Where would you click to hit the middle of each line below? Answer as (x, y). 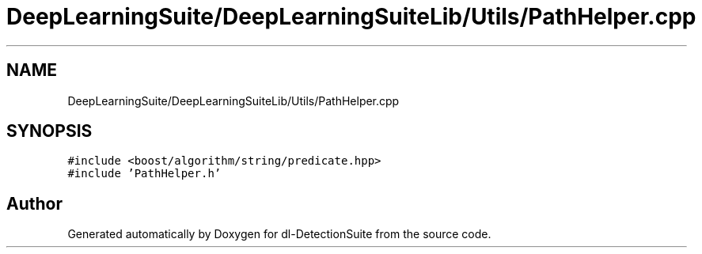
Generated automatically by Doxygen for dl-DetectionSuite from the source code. (279, 234)
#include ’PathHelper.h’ (144, 174)
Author (34, 203)
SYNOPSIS (49, 131)
